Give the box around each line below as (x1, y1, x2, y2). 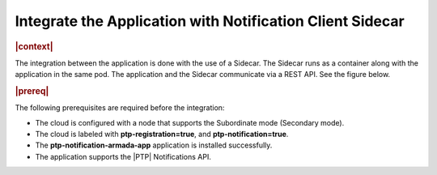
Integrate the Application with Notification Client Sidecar (15, 12, 405, 30)
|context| (15, 41, 53, 52)
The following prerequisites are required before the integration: (15, 103, 225, 113)
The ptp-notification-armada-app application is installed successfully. (35, 140, 273, 150)
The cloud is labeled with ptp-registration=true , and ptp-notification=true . (35, 130, 289, 139)
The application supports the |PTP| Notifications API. (35, 152, 212, 161)
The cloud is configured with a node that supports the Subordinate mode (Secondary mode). (35, 117, 345, 127)
